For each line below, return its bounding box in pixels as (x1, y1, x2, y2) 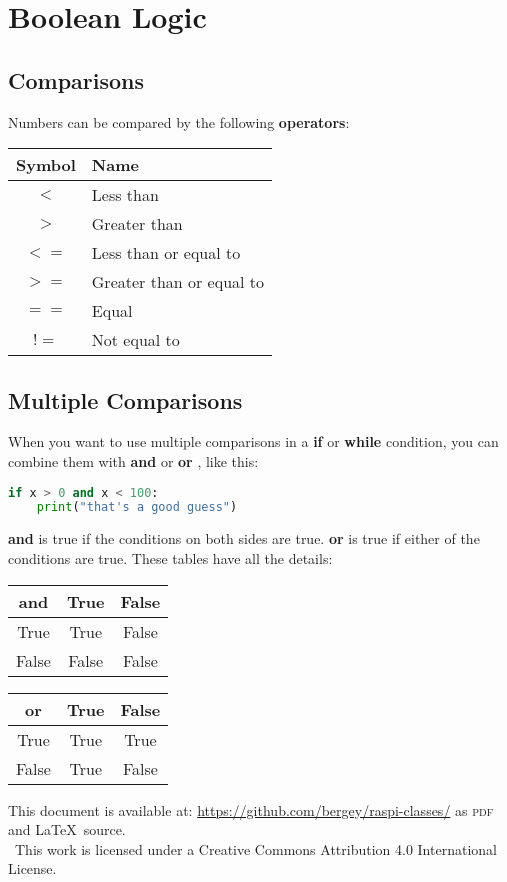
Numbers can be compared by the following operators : (8, 111, 350, 132)
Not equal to (91, 328, 180, 352)
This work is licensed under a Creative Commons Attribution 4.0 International (14, 838, 497, 859)
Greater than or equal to (91, 270, 265, 294)
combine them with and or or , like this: (8, 450, 259, 471)
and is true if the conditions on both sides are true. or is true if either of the (8, 528, 480, 549)
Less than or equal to (91, 241, 241, 265)
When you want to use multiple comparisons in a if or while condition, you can (8, 431, 499, 452)
